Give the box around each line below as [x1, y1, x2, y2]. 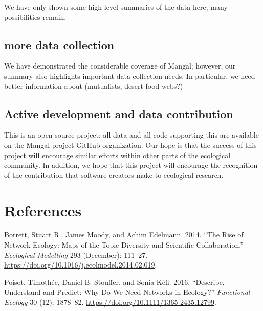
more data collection [4, 36, 115, 52]
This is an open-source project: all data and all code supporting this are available [4, 129, 259, 140]
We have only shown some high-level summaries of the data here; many [4, 2, 228, 12]
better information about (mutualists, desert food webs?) [4, 80, 183, 91]
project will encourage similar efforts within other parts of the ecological [4, 149, 231, 160]
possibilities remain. [4, 11, 67, 22]
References [4, 199, 82, 220]
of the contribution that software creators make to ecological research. [4, 169, 224, 180]
